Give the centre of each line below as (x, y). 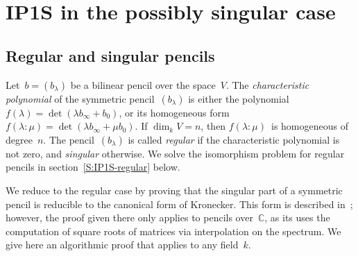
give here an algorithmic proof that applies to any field (122, 245)
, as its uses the (297, 217)
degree (19, 139)
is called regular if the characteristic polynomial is (234, 139)
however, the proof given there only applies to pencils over (129, 217)
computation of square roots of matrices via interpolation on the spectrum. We (173, 231)
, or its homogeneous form (174, 112)
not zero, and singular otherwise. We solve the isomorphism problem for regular (175, 153)
